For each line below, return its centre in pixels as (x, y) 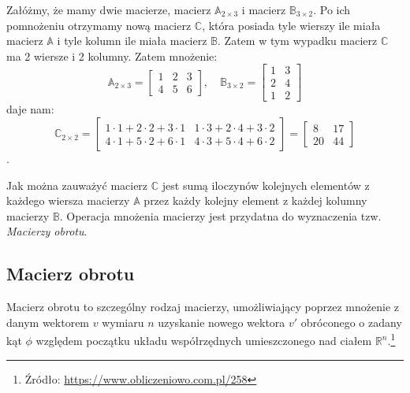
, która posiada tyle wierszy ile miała (291, 25)
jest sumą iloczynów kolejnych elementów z (266, 185)
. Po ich (332, 9)
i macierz (264, 9)
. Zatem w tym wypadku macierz (298, 41)
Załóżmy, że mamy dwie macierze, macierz (109, 9)
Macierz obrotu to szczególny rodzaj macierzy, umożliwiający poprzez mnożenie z (203, 307)
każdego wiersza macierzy (68, 200)
